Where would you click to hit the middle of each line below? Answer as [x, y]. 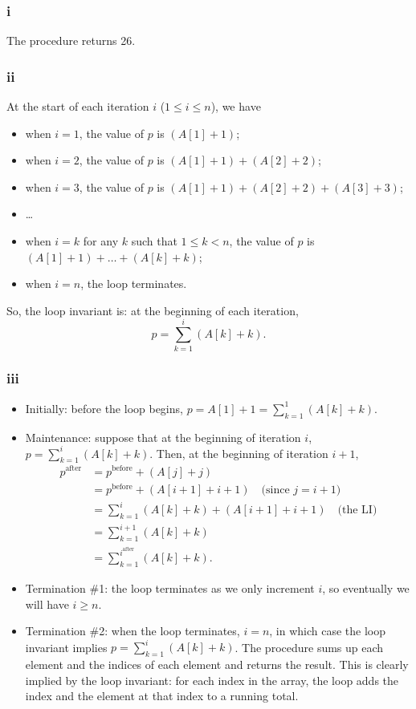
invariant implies [66, 647]
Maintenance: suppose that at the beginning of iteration [163, 437]
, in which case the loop [328, 631]
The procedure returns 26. [71, 41]
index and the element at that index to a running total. [162, 696]
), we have [236, 106]
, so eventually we [366, 588]
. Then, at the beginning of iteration [239, 453]
